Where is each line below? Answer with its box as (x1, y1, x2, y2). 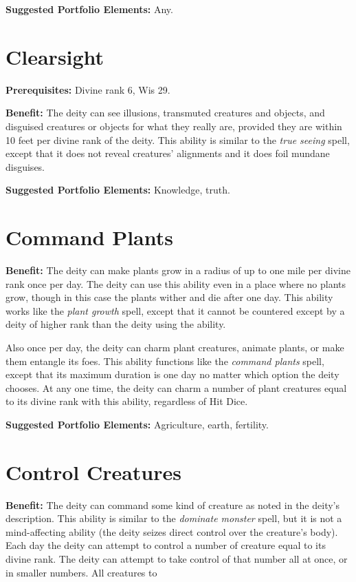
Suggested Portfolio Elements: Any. (5, 2, 173, 16)
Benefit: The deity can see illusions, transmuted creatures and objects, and (5, 105, 325, 120)
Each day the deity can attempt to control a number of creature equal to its (5, 538, 326, 552)
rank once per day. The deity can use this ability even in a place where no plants (5, 276, 346, 291)
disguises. (5, 159, 45, 174)
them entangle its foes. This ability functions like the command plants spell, (5, 353, 324, 368)
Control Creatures (5, 457, 182, 486)
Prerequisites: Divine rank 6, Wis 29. (5, 82, 170, 96)
